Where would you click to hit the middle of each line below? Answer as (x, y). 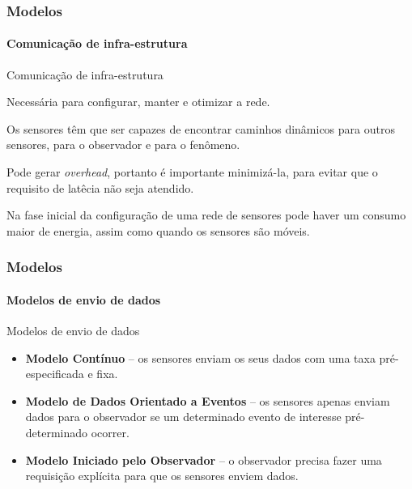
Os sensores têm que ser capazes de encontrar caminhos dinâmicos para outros (201, 128)
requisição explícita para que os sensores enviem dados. (162, 476)
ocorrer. (110, 432)
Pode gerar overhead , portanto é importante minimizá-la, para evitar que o (192, 172)
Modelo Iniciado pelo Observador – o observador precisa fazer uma (204, 459)
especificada (55, 374)
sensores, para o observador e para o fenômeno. (123, 145)
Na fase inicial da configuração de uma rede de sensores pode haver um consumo (206, 215)
